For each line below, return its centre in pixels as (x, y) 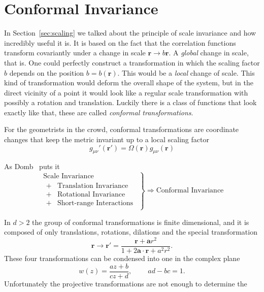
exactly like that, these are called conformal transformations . (99, 112)
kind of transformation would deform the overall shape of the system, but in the (129, 83)
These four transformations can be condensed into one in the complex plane (122, 258)
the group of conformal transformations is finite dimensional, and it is (141, 222)
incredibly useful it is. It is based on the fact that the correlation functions (120, 42)
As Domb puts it (32, 166)
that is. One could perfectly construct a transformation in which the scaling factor (132, 62)
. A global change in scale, (209, 53)
